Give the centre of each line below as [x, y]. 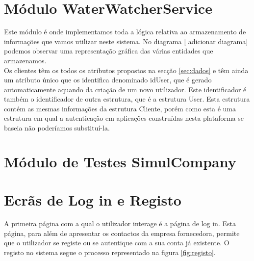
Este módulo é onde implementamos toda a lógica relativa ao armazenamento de [125, 32]
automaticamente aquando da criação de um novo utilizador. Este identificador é [125, 89]
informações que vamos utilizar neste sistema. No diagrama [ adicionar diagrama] [126, 41]
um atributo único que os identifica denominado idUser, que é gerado [108, 80]
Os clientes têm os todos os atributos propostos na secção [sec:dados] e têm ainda [126, 70]
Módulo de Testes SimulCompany [120, 161]
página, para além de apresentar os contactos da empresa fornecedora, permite [122, 233]
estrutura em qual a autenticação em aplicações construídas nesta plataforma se [124, 118]
